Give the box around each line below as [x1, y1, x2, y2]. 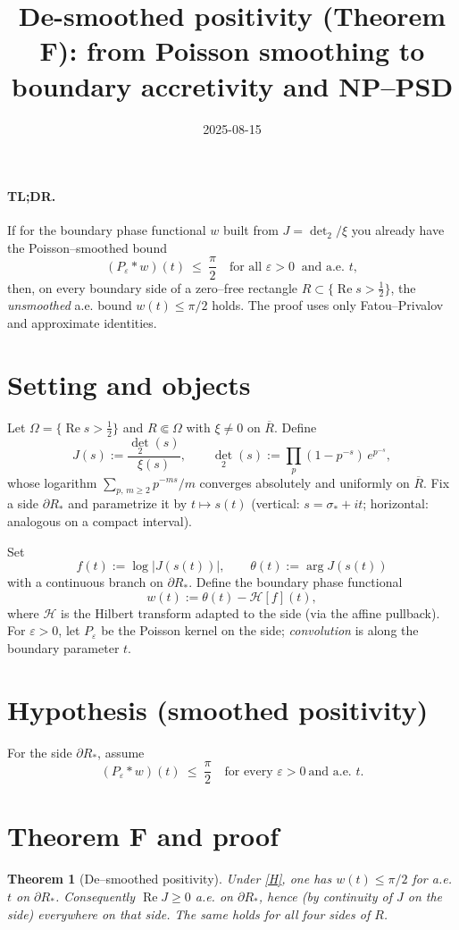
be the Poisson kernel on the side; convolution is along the [101, 621, 419, 640]
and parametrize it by [68, 494, 188, 513]
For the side [7, 742, 72, 761]
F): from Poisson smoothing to [39, 32, 425, 69]
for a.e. [412, 869, 452, 888]
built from [223, 221, 279, 239]
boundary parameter [7, 638, 120, 657]
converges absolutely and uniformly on [199, 473, 410, 491]
